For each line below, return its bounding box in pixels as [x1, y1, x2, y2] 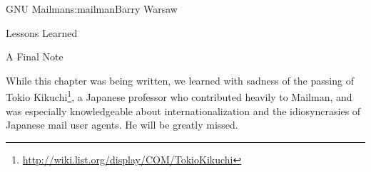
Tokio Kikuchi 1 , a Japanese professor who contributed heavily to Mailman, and [6, 87, 352, 104]
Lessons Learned [6, 25, 78, 40]
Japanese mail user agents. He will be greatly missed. [6, 117, 238, 132]
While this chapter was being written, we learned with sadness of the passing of [6, 72, 354, 87]
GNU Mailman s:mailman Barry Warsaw [6, 1, 178, 16]
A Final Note [6, 49, 63, 64]
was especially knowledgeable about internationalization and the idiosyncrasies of [6, 103, 361, 118]
